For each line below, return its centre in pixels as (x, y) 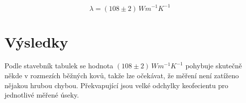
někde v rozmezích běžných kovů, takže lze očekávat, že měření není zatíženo (122, 76)
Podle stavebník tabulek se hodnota (59, 66)
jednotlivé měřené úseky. (42, 95)
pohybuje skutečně (214, 66)
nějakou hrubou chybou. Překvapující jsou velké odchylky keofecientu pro (117, 85)
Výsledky (36, 41)
